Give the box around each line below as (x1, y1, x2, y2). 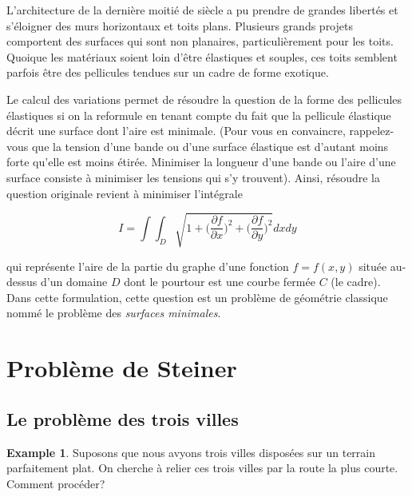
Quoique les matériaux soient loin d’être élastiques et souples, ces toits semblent (6, 48, 398, 65)
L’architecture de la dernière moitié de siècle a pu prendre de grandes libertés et (6, 2, 398, 18)
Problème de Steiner (6, 352, 237, 384)
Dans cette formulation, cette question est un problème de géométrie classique (6, 288, 388, 305)
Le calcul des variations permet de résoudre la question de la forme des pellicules (6, 90, 402, 107)
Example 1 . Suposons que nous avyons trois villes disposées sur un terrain (6, 443, 376, 460)
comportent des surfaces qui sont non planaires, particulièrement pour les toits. (6, 33, 394, 50)
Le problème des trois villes (6, 406, 239, 431)
